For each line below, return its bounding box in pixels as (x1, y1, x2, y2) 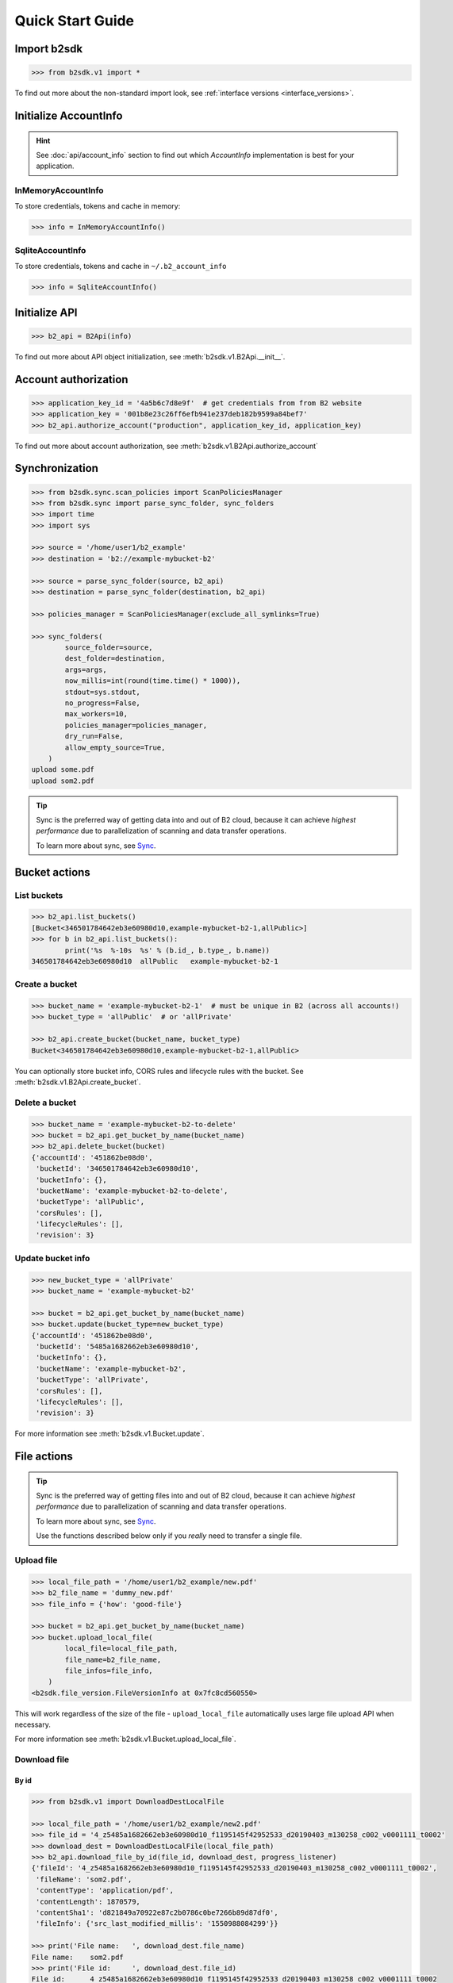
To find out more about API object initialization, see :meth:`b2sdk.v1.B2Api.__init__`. (14, 351, 286, 361)
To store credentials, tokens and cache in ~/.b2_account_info (14, 262, 227, 271)
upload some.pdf (31, 765, 95, 774)
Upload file (14, 1555, 58, 1566)
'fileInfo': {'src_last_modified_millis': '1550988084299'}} (36, 1920, 278, 1928)
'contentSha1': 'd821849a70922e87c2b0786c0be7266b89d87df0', (36, 1908, 278, 1917)
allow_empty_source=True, (64, 742, 166, 752)
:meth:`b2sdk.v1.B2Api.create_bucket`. (14, 1077, 141, 1087)
